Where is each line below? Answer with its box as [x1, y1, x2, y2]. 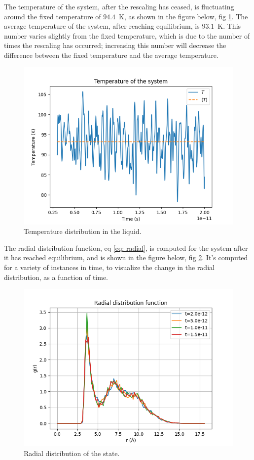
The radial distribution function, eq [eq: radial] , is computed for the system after [4, 242, 248, 253]
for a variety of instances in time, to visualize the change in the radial [4, 262, 215, 272]
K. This [218, 21, 241, 31]
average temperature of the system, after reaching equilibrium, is [4, 21, 200, 31]
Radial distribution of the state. [24, 448, 120, 458]
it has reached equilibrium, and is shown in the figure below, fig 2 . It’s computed [4, 252, 248, 263]
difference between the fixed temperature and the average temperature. [4, 49, 218, 60]
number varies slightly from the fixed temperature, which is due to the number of [4, 30, 250, 41]
